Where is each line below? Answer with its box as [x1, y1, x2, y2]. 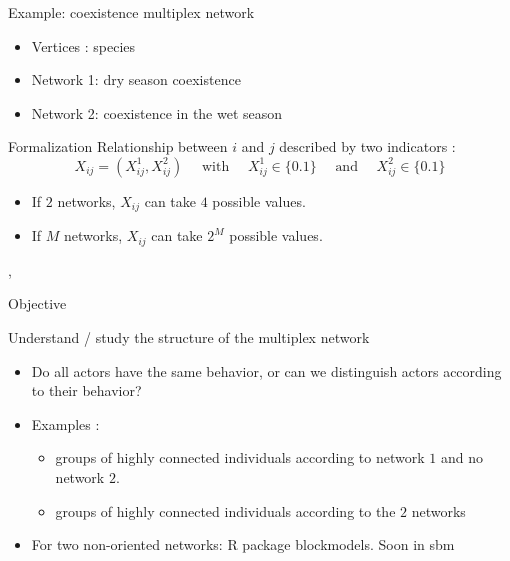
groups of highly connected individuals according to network [55, 447, 425, 468]
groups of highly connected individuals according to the [55, 500, 396, 521]
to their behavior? [31, 380, 142, 401]
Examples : [31, 413, 100, 434]
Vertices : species [31, 35, 136, 56]
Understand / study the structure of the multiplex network [8, 327, 370, 348]
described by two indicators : [279, 136, 456, 157]
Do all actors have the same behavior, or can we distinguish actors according [31, 360, 502, 381]
